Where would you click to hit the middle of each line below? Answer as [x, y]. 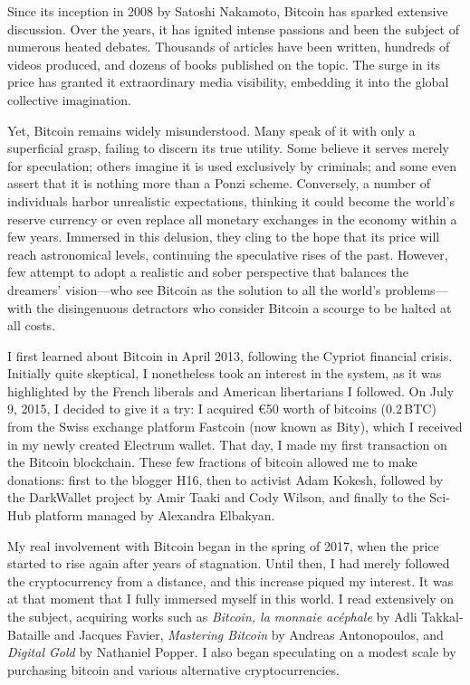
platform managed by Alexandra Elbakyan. [155, 515]
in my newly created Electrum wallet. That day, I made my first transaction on [227, 444]
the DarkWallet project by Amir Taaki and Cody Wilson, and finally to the [216, 497]
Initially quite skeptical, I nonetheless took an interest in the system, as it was [225, 373]
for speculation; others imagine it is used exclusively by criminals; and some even [232, 165]
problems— [417, 289]
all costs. [32, 325]
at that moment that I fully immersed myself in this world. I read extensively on [231, 599]
